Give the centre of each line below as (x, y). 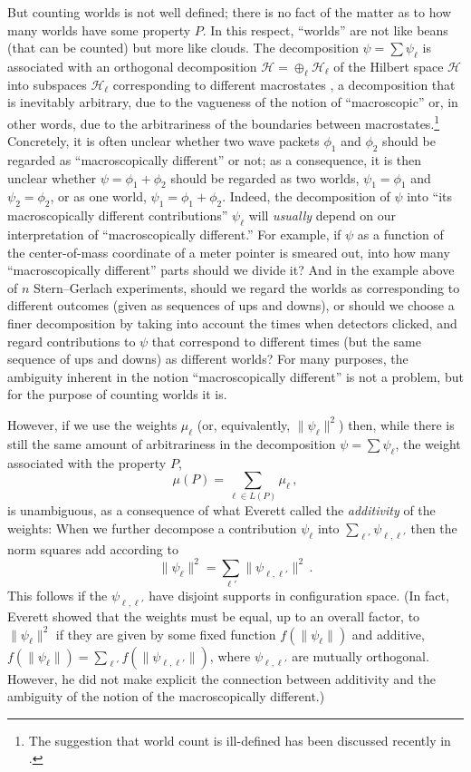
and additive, (388, 634)
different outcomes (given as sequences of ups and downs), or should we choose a (231, 305)
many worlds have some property (99, 29)
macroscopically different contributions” (118, 215)
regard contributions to (72, 341)
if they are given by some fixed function (166, 634)
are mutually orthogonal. (360, 655)
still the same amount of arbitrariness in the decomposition (172, 443)
